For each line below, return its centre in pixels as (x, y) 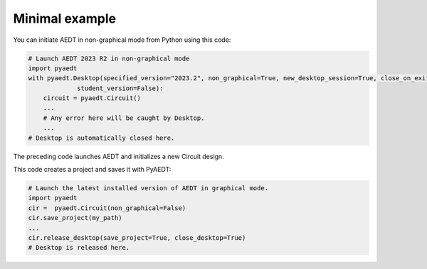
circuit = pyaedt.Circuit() (92, 98)
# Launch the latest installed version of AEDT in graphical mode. (148, 188)
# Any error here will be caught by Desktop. (124, 118)
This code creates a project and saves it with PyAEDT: (92, 170)
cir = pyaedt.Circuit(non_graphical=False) (107, 208)
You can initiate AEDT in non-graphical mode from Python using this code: (122, 40)
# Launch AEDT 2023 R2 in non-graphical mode (109, 58)
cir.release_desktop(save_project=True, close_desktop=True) (137, 237)
